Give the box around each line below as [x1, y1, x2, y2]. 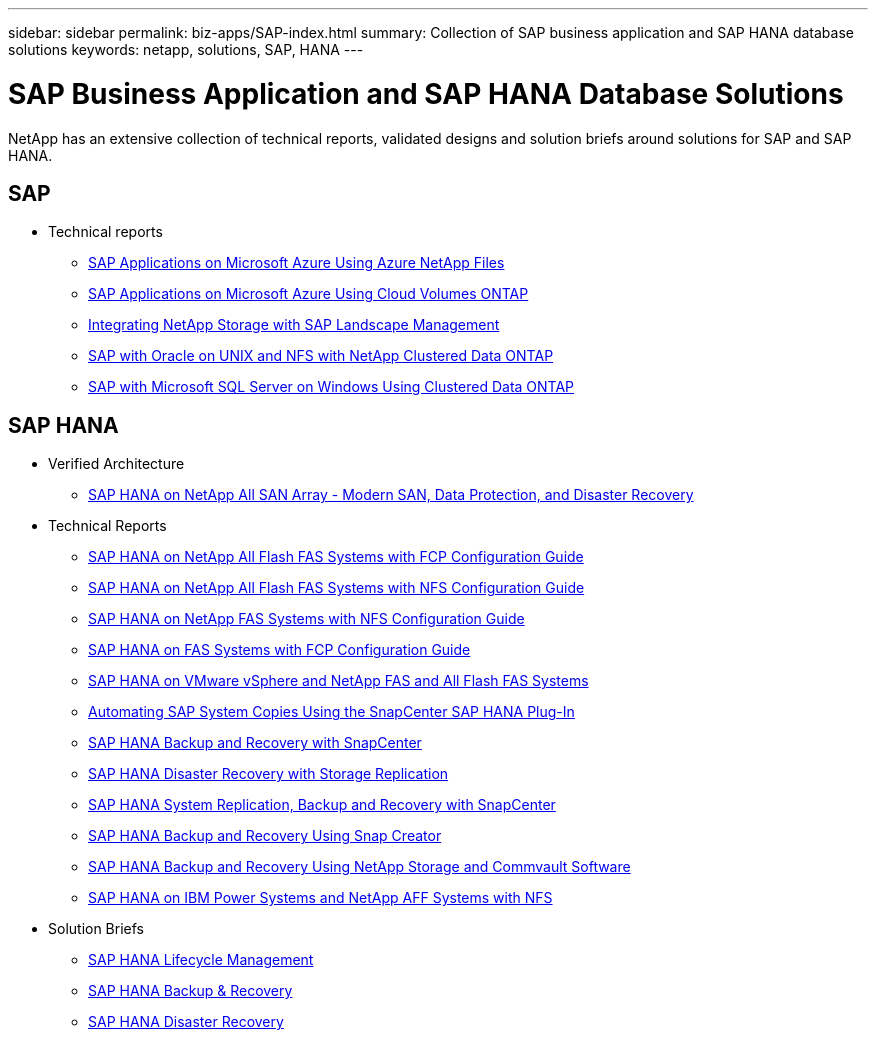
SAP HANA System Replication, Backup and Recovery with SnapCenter [88, 796, 556, 814]
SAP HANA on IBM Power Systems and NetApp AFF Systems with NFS [88, 889, 553, 907]
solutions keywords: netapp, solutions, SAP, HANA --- [8, 41, 364, 58]
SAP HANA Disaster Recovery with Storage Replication [88, 765, 449, 783]
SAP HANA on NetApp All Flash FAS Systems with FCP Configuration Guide [88, 548, 584, 566]
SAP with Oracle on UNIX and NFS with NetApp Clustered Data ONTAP [88, 347, 554, 365]
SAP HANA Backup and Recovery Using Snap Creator [88, 827, 442, 845]
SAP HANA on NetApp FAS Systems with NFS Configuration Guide [88, 610, 525, 628]
